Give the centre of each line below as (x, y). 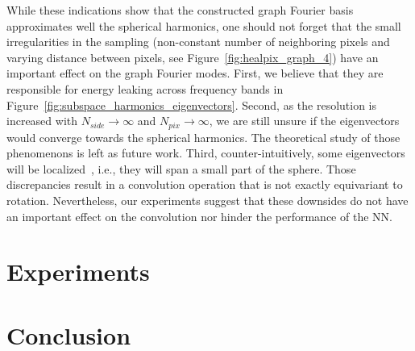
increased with (42, 121)
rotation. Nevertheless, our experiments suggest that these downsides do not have (207, 200)
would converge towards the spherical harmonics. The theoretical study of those (203, 137)
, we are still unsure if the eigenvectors (304, 121)
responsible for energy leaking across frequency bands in (145, 88)
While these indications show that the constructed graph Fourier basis (180, 10)
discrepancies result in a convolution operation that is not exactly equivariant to (205, 184)
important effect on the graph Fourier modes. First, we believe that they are (195, 73)
